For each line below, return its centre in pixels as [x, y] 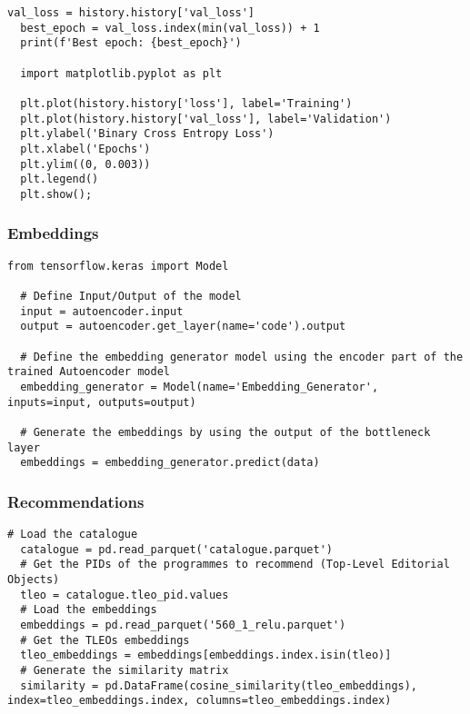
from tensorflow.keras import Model [118, 266]
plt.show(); [56, 194]
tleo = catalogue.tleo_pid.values [125, 595]
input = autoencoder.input [102, 311]
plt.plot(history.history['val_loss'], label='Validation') [206, 119]
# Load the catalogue [73, 535]
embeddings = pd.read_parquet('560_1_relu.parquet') [183, 625]
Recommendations [76, 501]
